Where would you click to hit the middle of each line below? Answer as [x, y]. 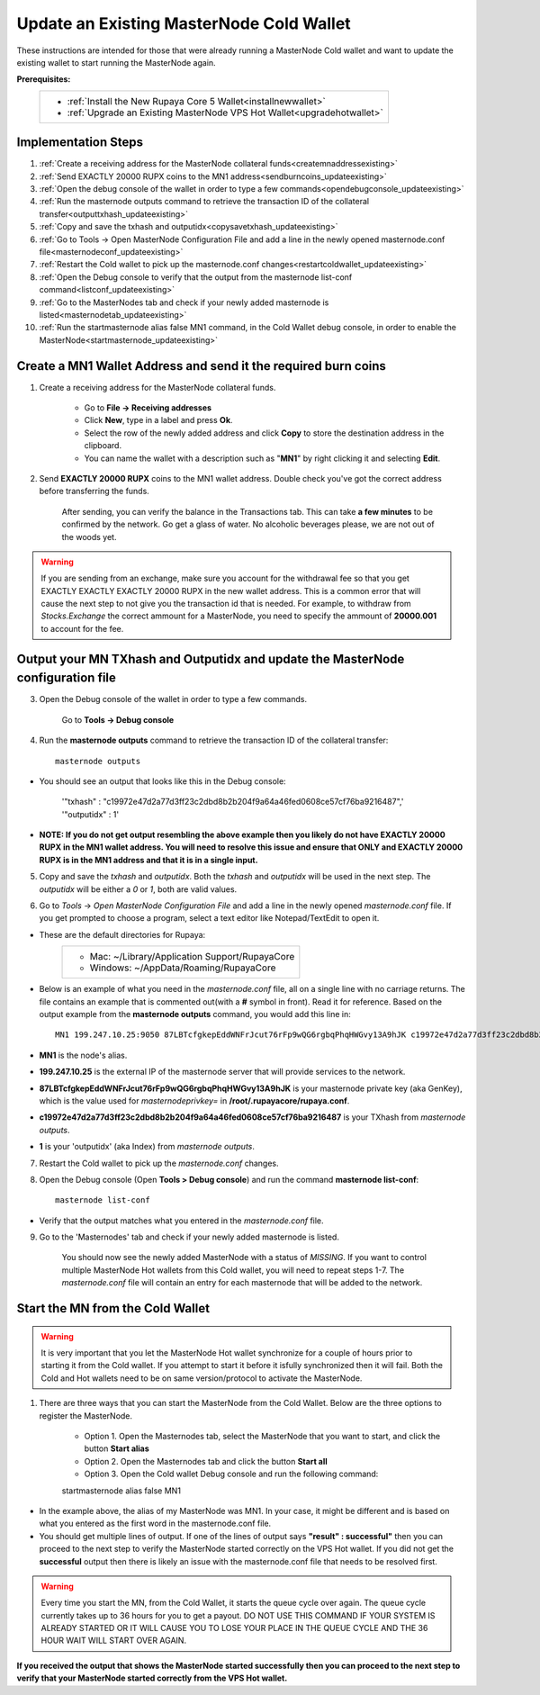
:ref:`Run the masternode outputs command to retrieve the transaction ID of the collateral [204, 202]
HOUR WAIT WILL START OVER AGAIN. [114, 1641]
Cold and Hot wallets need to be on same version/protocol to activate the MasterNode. [202, 1378]
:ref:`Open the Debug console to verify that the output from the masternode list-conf [196, 277]
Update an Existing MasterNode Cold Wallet [184, 23]
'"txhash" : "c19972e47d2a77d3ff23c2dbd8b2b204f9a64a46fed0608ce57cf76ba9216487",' [233, 802]
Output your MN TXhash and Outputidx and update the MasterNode [211, 658]
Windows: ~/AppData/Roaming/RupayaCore [183, 968]
